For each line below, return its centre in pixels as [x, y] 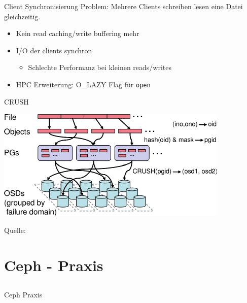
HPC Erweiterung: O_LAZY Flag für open [83, 84]
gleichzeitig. [22, 16]
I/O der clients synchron [54, 50]
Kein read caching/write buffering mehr [78, 33]
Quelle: [15, 230]
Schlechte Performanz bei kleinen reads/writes [100, 67]
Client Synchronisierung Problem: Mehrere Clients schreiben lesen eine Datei [123, 6]
